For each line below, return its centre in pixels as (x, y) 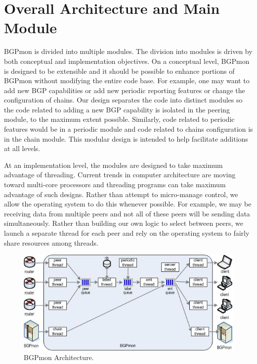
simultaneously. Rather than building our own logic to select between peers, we (124, 223)
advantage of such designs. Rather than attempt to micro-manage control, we (121, 194)
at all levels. (22, 148)
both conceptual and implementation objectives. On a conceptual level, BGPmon (127, 61)
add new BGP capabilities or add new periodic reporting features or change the (125, 90)
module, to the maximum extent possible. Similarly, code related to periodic (119, 119)
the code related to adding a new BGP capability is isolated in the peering (117, 109)
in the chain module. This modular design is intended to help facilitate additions (126, 138)
